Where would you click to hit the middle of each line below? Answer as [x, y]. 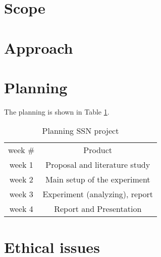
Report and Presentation [98, 209]
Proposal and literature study [98, 165]
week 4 [21, 209]
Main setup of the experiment [98, 179]
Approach [39, 47]
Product [98, 150]
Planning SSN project [80, 131]
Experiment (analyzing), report [98, 194]
